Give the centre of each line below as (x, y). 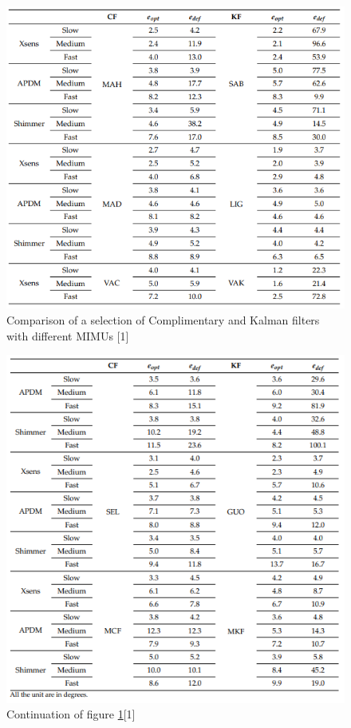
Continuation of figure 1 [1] (71, 714)
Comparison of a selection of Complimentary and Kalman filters (163, 320)
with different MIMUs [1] (68, 335)
